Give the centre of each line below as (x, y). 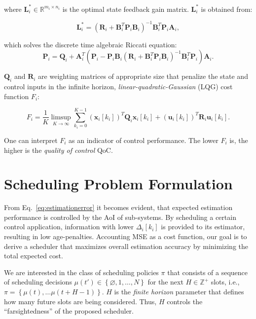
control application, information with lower (69, 227)
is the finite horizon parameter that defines (179, 291)
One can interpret (31, 140)
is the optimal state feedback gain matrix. (126, 9)
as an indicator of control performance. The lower (144, 140)
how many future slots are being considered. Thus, (80, 301)
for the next (165, 282)
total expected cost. (34, 256)
